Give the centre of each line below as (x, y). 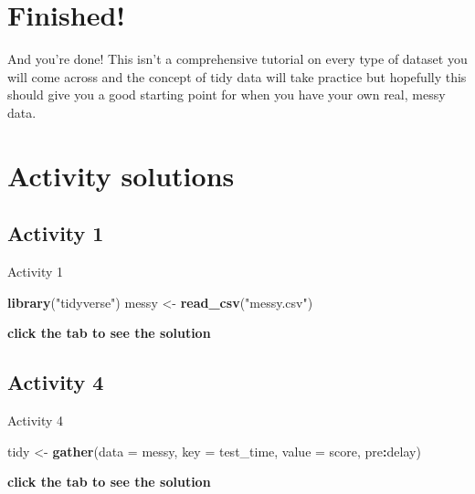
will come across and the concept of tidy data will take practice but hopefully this (237, 76)
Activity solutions (121, 175)
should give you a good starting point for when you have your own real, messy (227, 95)
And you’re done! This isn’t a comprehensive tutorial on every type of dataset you (237, 59)
